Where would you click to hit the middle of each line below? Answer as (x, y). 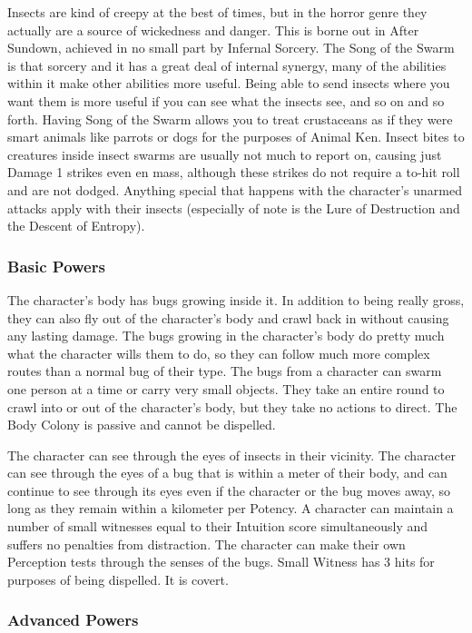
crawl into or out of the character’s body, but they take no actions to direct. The (232, 406)
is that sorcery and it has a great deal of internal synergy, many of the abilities (227, 65)
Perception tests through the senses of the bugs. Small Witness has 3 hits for (221, 562)
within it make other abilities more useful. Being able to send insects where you (229, 83)
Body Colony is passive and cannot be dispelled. (142, 425)
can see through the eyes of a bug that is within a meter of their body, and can (227, 473)
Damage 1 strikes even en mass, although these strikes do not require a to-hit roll (234, 172)
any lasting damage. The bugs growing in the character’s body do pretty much (226, 336)
